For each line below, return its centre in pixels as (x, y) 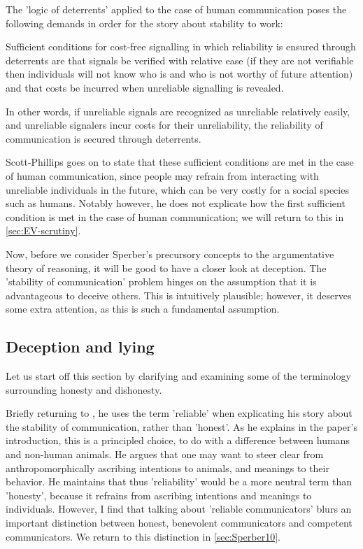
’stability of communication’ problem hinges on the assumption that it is (161, 281)
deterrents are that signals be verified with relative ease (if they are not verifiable (180, 60)
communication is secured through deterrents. (104, 138)
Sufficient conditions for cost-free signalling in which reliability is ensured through (181, 47)
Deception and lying (80, 347)
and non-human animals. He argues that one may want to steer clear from (165, 454)
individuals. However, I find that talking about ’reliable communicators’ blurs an (179, 509)
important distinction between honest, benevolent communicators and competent (179, 523)
